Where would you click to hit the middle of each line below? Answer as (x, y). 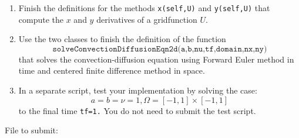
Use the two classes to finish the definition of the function (122, 39)
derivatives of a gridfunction (147, 19)
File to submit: (31, 130)
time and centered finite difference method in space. (112, 70)
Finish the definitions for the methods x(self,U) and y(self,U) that (144, 8)
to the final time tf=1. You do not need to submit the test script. (137, 110)
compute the (41, 19)
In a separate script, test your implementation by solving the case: (138, 90)
